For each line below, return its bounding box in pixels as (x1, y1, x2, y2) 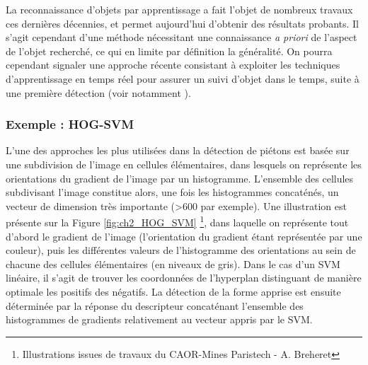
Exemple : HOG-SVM (6, 115, 134, 133)
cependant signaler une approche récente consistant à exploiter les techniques (6, 57, 340, 72)
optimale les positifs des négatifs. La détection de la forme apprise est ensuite (6, 284, 341, 299)
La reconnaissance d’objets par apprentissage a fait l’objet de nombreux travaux (6, 2, 353, 16)
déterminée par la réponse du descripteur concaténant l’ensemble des (6, 298, 304, 313)
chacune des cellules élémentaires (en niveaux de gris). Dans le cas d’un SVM (6, 256, 340, 271)
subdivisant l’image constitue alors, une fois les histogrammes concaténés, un (6, 185, 339, 199)
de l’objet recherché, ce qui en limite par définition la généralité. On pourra (6, 43, 333, 58)
